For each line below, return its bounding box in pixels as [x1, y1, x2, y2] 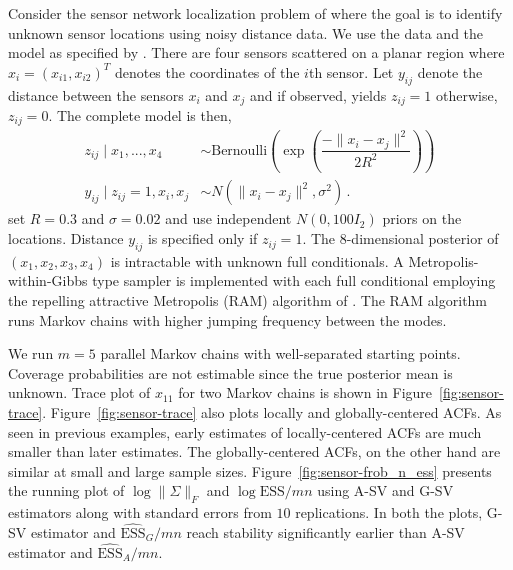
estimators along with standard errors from [8, 502, 272, 523]
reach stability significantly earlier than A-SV [186, 521, 465, 542]
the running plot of [8, 480, 125, 501]
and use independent [165, 208, 292, 229]
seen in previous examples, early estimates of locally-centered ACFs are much [8, 421, 482, 442]
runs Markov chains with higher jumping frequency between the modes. [8, 309, 447, 330]
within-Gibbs [8, 270, 88, 291]
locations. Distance [8, 228, 124, 249]
